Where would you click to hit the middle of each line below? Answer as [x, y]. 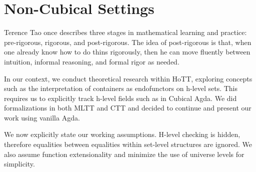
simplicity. [19, 164]
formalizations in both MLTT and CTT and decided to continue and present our [128, 108]
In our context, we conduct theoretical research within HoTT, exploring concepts [128, 78]
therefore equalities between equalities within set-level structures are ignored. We [128, 144]
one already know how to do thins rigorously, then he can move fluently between [127, 52]
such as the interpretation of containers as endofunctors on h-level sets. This [121, 88]
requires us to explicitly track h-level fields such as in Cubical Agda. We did [120, 98]
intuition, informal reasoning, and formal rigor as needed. [92, 61]
